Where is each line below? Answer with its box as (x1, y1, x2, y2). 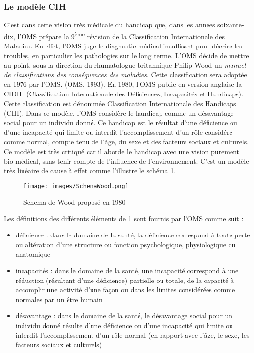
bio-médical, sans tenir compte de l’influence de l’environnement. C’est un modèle (4, 156, 249, 166)
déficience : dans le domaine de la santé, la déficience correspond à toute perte (15, 230, 250, 240)
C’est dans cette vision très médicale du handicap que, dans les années (4, 20, 215, 30)
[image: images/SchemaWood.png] (23, 183, 129, 190)
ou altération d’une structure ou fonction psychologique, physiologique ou (15, 239, 236, 249)
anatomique (15, 249, 50, 259)
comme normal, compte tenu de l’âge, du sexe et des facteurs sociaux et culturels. (4, 137, 249, 146)
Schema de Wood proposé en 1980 (23, 197, 126, 207)
